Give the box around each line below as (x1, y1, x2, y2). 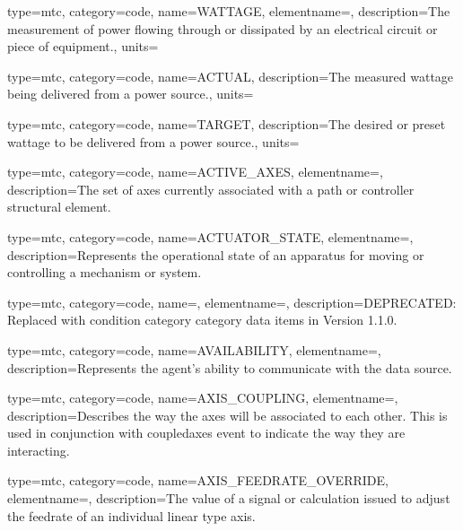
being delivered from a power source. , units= (7, 84, 254, 103)
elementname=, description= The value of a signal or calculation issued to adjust (7, 489, 450, 508)
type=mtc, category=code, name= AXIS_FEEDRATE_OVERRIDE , (7, 471, 389, 490)
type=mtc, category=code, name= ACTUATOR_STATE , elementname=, (7, 227, 414, 246)
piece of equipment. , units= (7, 37, 159, 56)
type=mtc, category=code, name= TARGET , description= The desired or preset (7, 114, 446, 133)
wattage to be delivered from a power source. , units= (7, 132, 300, 151)
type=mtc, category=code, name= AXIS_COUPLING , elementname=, (7, 388, 398, 407)
